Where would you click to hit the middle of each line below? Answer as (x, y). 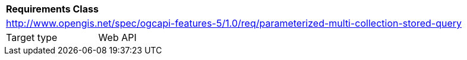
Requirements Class (52, 9)
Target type (32, 37)
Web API (117, 37)
